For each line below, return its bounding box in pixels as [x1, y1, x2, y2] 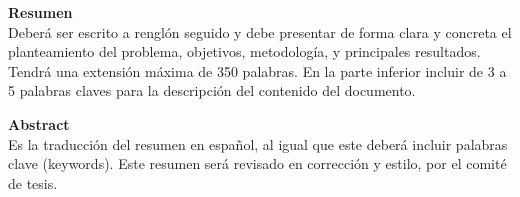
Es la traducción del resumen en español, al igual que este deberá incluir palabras [8, 133, 508, 154]
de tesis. [8, 172, 58, 193]
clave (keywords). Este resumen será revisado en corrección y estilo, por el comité [8, 153, 507, 174]
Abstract [8, 113, 70, 134]
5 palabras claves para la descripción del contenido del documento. [8, 80, 416, 101]
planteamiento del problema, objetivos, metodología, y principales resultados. [8, 41, 481, 62]
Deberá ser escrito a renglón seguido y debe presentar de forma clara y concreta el [8, 21, 512, 42]
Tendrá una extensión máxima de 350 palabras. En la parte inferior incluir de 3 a [8, 60, 507, 81]
